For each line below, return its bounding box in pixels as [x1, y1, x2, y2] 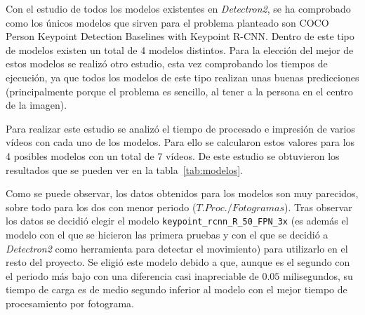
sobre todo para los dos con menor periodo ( [6, 199, 197, 214]
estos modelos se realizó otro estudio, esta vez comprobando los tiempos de [6, 56, 328, 71]
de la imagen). [6, 98, 67, 112]
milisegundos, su [283, 268, 353, 283]
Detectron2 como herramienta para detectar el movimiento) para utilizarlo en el [6, 241, 348, 255]
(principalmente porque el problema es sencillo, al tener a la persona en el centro [6, 83, 353, 98]
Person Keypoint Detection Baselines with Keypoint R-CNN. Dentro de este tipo [6, 29, 354, 43]
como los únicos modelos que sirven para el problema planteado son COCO [6, 15, 329, 29]
